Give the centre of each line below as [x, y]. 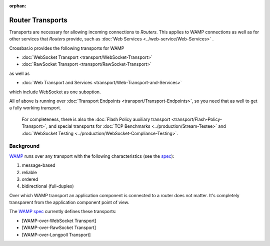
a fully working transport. [35, 108]
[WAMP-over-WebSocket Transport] [59, 221]
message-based [38, 165]
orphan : [18, 6]
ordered [30, 179]
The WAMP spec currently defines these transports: [63, 212]
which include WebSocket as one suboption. [55, 92]
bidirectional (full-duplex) [48, 186]
